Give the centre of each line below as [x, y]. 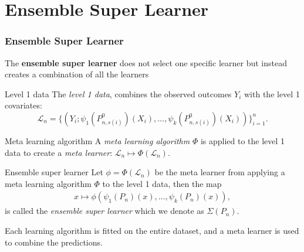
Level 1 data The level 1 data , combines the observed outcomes [118, 93]
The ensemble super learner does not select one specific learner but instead [146, 62]
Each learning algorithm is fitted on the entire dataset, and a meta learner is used [152, 230]
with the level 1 [272, 93]
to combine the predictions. [54, 242]
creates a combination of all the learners [77, 74]
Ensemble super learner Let [54, 172]
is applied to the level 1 [243, 140]
